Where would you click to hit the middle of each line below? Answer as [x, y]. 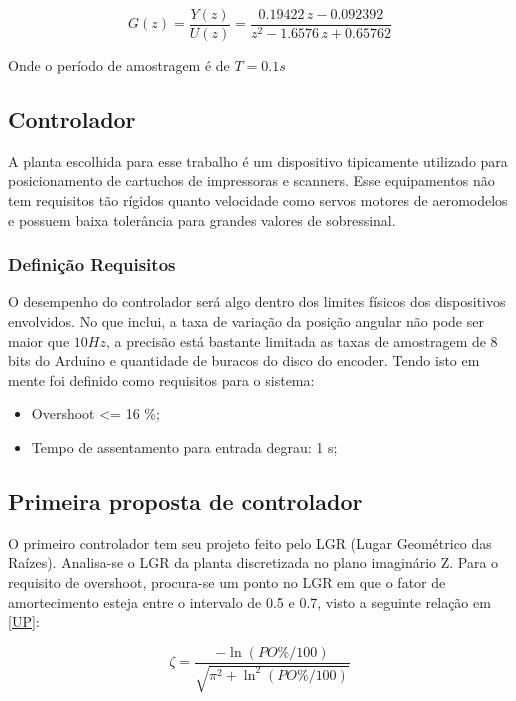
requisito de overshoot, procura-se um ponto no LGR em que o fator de [227, 582]
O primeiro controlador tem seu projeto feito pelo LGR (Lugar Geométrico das [250, 542]
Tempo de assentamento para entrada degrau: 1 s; [184, 447]
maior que [39, 340]
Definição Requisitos [92, 264]
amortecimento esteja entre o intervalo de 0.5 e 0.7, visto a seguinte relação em [249, 601]
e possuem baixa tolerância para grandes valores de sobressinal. [202, 219]
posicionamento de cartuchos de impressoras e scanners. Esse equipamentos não [251, 180]
